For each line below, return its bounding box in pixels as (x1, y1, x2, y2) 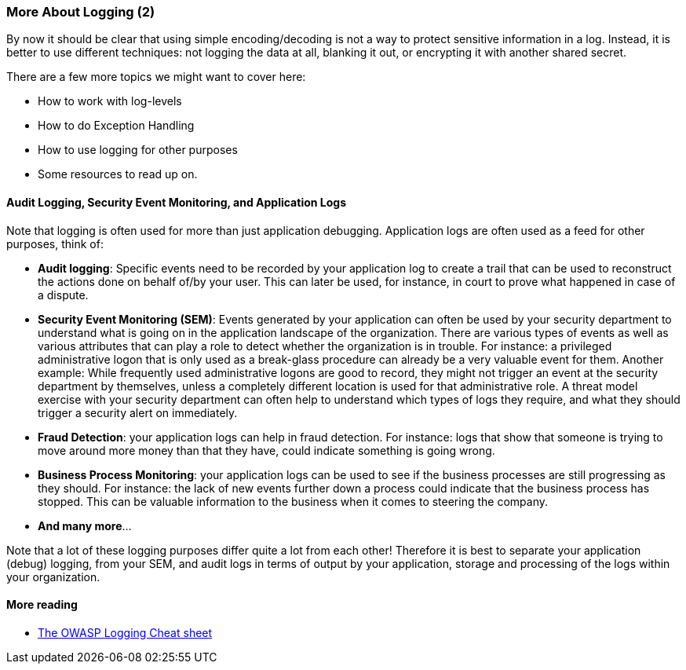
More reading (6, 598, 78, 612)
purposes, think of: (6, 236, 104, 251)
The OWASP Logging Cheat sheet (38, 625, 213, 639)
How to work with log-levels (38, 94, 182, 108)
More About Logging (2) (6, 4, 155, 20)
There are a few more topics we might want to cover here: (6, 70, 306, 84)
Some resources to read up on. (38, 167, 198, 181)
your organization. (6, 569, 100, 584)
